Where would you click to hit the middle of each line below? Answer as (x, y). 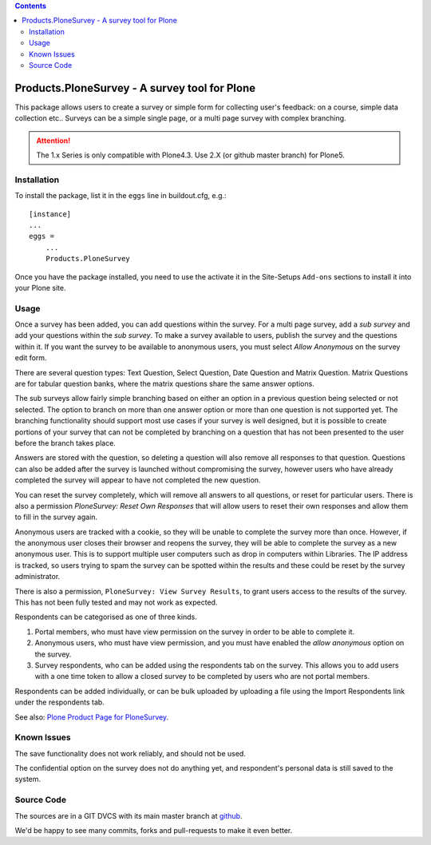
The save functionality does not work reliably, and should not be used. (130, 753)
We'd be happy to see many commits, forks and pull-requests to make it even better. (154, 830)
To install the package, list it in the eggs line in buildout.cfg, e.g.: (121, 196)
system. (28, 780)
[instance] (50, 214)
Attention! (53, 141)
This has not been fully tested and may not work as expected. (116, 602)
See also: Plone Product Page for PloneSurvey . (92, 717)
